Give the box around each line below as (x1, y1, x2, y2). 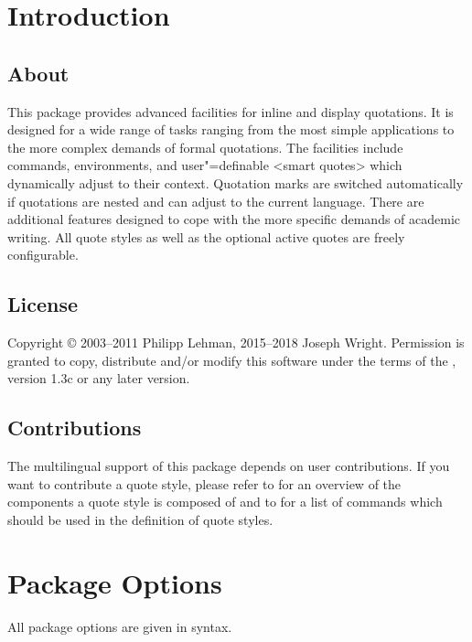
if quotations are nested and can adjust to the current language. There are (7, 191, 424, 210)
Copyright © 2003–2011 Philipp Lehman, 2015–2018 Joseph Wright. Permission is (7, 333, 465, 352)
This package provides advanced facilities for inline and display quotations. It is (7, 102, 454, 121)
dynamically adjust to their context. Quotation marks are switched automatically (7, 173, 464, 192)
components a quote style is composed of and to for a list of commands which (7, 492, 443, 511)
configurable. (7, 245, 79, 264)
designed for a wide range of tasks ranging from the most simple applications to (7, 120, 455, 139)
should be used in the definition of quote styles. (7, 509, 274, 529)
